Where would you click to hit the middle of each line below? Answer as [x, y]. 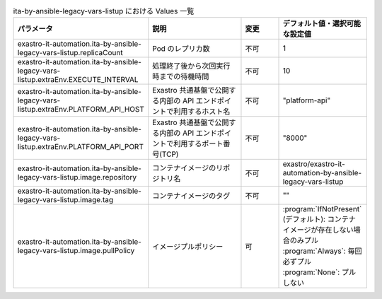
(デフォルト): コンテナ [319, 219]
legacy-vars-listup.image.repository [77, 177]
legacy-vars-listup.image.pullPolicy [76, 251]
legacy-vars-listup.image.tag [65, 200]
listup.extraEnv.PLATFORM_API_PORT [81, 147]
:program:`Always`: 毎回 [322, 251]
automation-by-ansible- [322, 173]
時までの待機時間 [181, 76]
